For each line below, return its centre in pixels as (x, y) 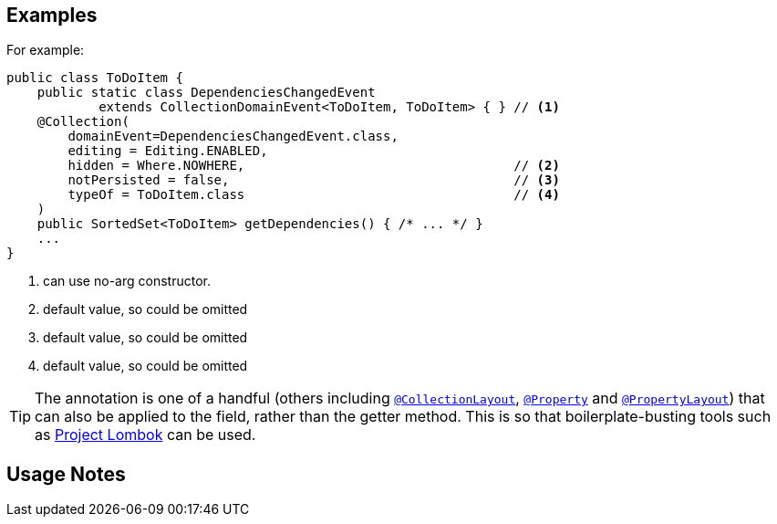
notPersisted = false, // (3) (314, 180)
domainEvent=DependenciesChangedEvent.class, (233, 136)
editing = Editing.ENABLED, (168, 151)
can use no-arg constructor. (127, 281)
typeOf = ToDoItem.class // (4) (314, 195)
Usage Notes (66, 474)
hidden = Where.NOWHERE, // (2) (314, 166)
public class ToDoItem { (95, 78)
